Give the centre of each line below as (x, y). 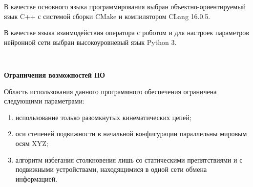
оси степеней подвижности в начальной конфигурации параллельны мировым (131, 134)
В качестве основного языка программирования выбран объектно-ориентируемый (125, 6)
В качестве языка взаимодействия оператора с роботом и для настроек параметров (126, 32)
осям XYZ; (32, 143)
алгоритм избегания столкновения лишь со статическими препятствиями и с (129, 159)
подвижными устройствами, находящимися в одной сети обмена (111, 169)
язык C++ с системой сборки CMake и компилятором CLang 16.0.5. (107, 16)
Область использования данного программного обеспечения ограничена (110, 91)
